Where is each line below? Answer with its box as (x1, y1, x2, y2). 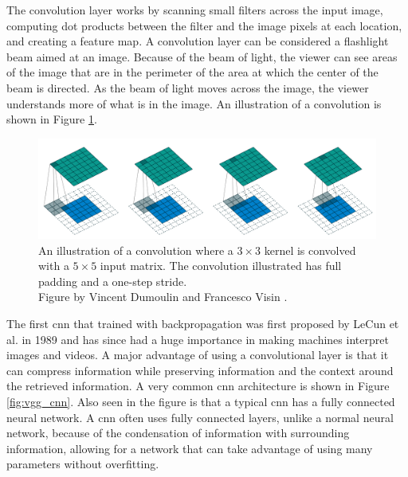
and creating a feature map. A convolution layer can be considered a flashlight (6, 33, 389, 49)
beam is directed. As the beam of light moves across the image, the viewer (6, 79, 369, 96)
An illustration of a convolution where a (38, 241, 233, 258)
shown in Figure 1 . (6, 111, 97, 127)
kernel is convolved (264, 241, 356, 258)
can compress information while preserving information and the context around (6, 362, 394, 378)
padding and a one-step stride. (38, 272, 187, 289)
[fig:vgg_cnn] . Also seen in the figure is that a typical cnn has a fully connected (6, 393, 395, 409)
